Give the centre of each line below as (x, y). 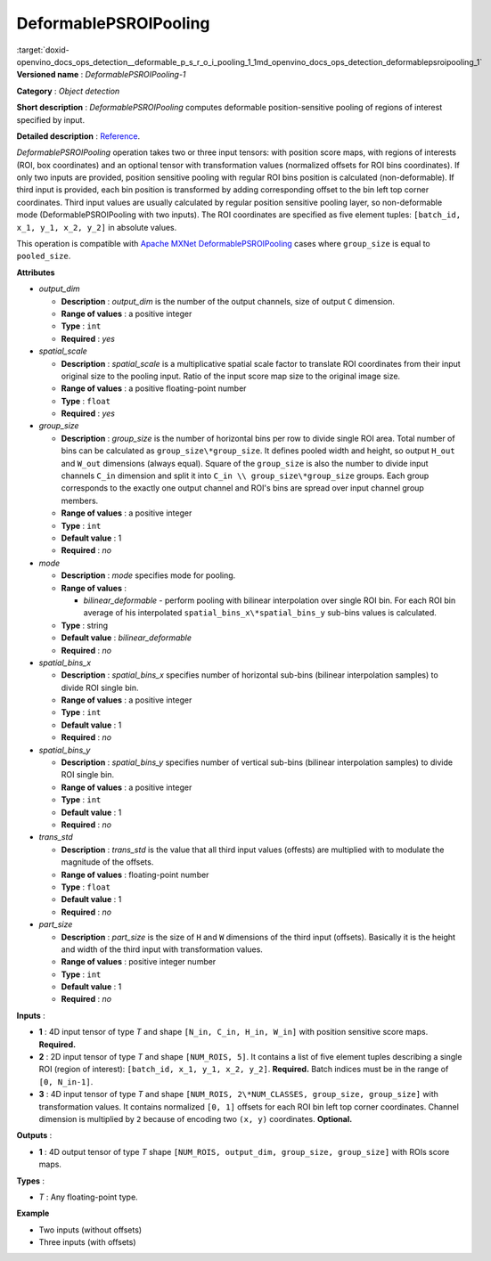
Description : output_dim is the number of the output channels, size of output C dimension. (228, 301)
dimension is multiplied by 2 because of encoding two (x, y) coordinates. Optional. (196, 1119)
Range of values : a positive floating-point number (154, 388)
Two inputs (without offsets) (90, 1230)
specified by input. (50, 119)
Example (33, 1213)
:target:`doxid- (43, 50)
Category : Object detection (68, 91)
